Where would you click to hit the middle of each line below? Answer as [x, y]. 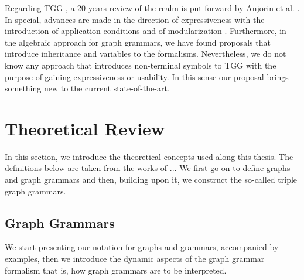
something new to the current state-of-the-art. [87, 88]
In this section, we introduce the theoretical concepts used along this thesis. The [149, 156]
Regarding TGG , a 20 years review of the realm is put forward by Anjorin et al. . [152, 8]
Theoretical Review [85, 128]
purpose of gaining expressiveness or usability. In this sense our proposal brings [147, 76]
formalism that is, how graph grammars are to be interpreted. [116, 270]
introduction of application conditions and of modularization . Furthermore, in [146, 31]
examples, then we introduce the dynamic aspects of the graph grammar [135, 259]
